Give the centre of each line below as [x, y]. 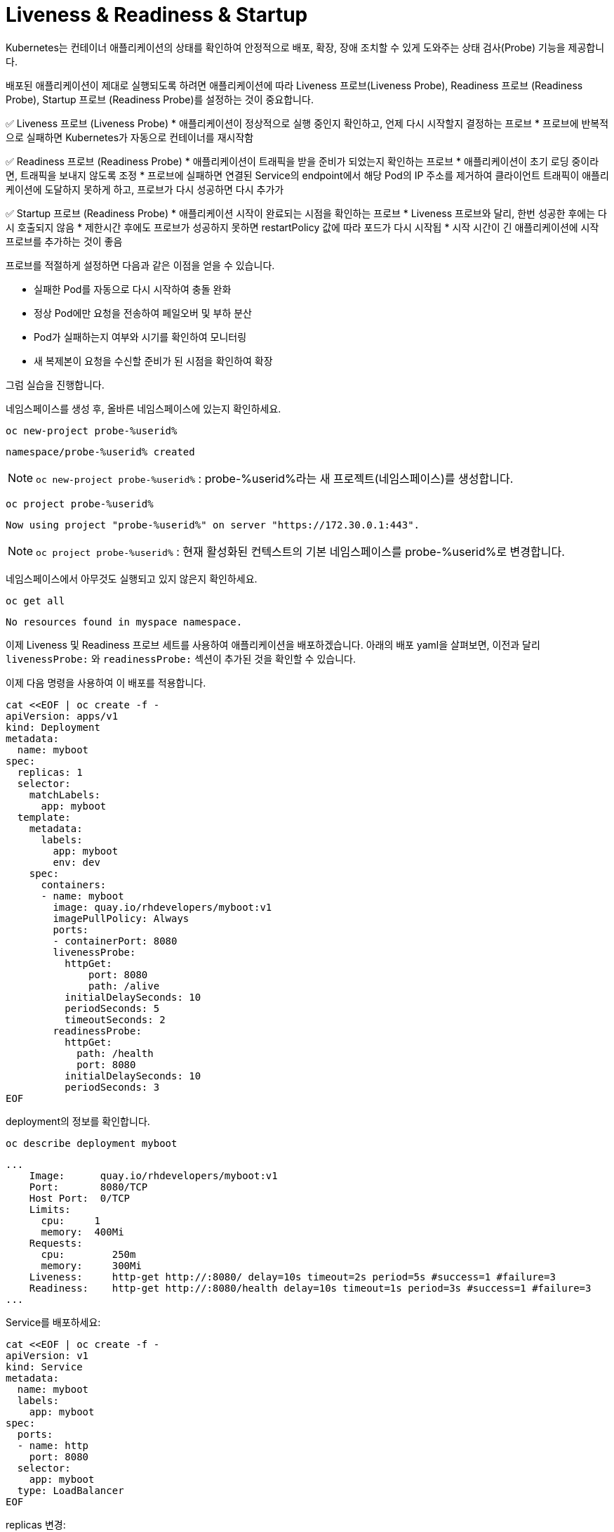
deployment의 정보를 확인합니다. [78, 1121]
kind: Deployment [53, 727]
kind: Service [44, 1367]
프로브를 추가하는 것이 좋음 [64, 241]
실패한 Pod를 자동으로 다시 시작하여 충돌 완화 [133, 289]
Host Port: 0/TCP [80, 1198]
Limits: [50, 1209]
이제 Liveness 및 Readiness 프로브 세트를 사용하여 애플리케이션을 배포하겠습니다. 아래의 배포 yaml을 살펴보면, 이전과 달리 [273, 644]
